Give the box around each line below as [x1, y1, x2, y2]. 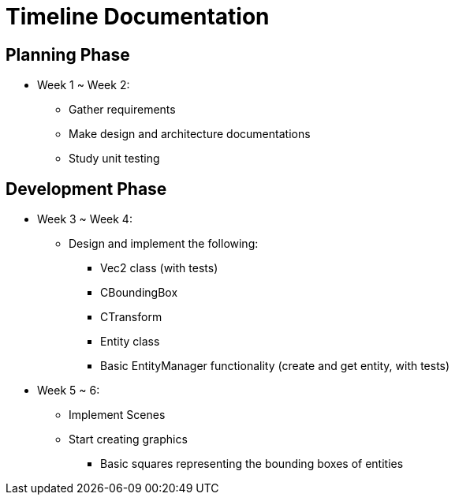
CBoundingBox [100, 286, 178, 300]
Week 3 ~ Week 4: [37, 212, 132, 226]
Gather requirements [69, 103, 176, 117]
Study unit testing [69, 151, 160, 166]
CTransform [100, 310, 162, 324]
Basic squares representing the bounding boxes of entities [100, 457, 404, 471]
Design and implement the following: [69, 237, 259, 251]
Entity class [100, 335, 160, 349]
